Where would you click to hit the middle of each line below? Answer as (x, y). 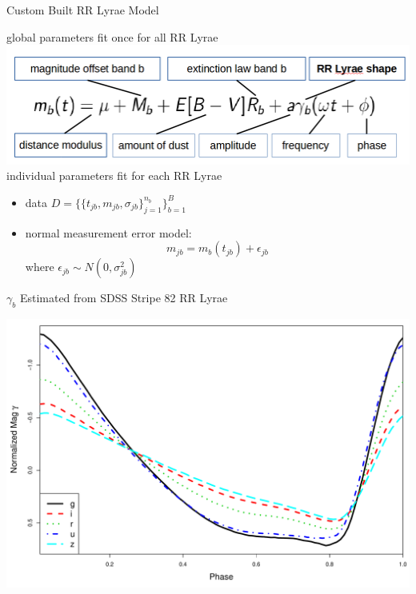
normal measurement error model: (108, 232)
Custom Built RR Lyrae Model (83, 10)
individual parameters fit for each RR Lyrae (114, 175)
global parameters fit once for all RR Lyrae (112, 36)
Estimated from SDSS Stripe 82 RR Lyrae (124, 298)
